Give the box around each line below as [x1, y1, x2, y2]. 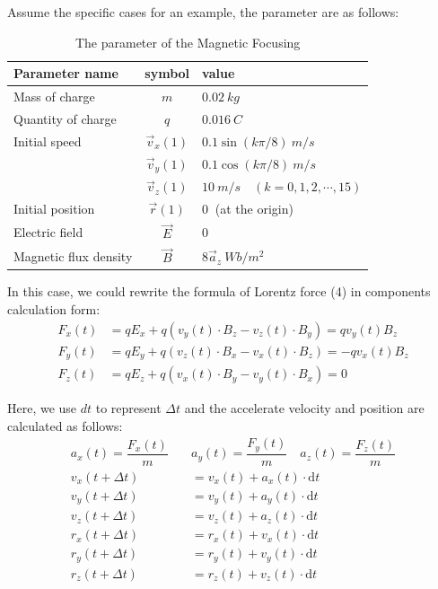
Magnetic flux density [13, 247, 133, 266]
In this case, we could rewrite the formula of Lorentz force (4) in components [7, 282, 431, 301]
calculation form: [7, 299, 101, 318]
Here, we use [7, 399, 77, 418]
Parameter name [13, 64, 118, 83]
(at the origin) [215, 199, 293, 218]
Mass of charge [13, 87, 95, 106]
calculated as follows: [7, 416, 123, 435]
